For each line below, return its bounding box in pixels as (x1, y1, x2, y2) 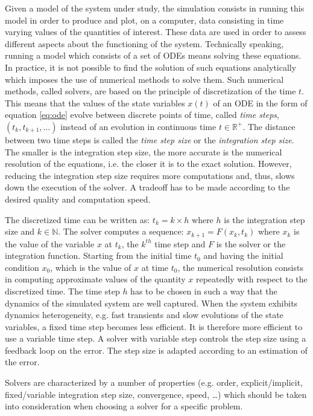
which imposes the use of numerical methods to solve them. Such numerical (5, 73, 284, 85)
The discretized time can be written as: (5, 213, 150, 226)
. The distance (242, 120, 296, 132)
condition (5, 261, 39, 273)
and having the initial (203, 249, 283, 262)
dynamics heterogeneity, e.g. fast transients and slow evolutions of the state (5, 308, 283, 321)
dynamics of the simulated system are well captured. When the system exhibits (5, 296, 298, 309)
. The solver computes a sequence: (58, 225, 184, 238)
